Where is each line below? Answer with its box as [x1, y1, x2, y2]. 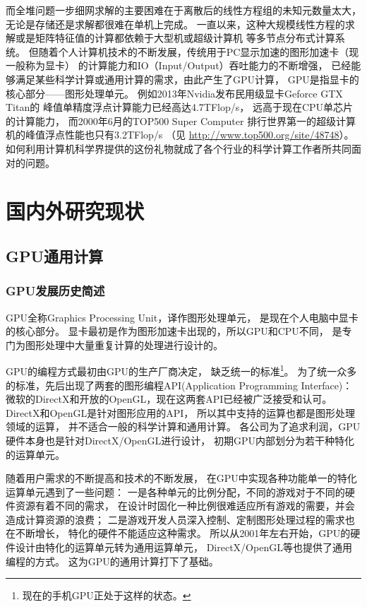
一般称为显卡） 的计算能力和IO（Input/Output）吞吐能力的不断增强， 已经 [6, 58, 351, 73]
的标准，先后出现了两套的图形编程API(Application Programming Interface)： [6, 377, 353, 392]
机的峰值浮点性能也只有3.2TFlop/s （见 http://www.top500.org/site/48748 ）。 [6, 127, 354, 142]
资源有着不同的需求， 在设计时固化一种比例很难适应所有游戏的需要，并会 [15, 498, 355, 513]
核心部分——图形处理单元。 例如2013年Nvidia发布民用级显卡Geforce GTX [6, 86, 343, 100]
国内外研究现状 [6, 196, 145, 225]
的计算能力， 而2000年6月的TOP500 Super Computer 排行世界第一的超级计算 [6, 113, 356, 128]
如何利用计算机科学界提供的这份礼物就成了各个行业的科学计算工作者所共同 [6, 141, 351, 155]
